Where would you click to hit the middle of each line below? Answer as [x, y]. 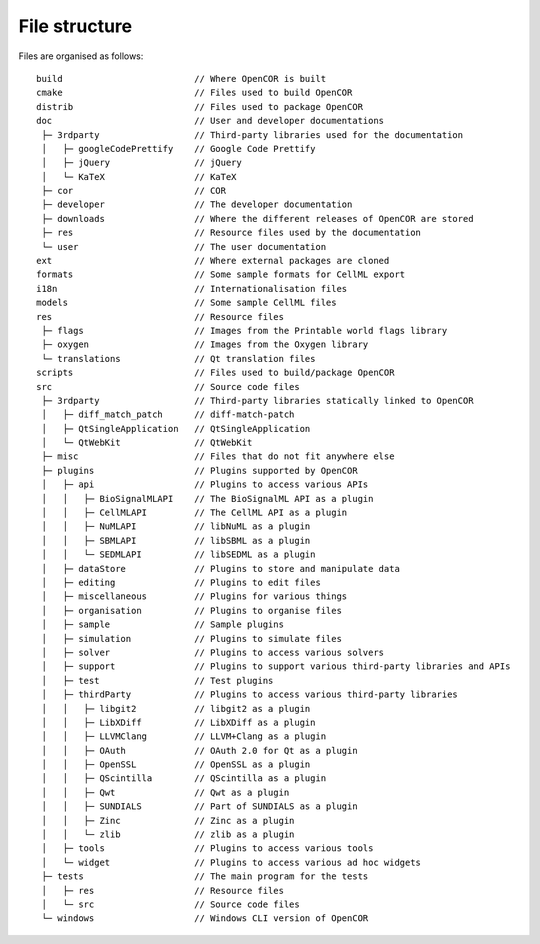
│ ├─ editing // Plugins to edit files [181, 582]
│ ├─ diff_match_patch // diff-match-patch [168, 414]
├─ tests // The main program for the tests [205, 876]
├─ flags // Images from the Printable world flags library [244, 330]
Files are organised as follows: [81, 56]
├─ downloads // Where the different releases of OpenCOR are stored [257, 218]
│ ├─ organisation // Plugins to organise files [191, 610]
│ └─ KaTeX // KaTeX [139, 176]
